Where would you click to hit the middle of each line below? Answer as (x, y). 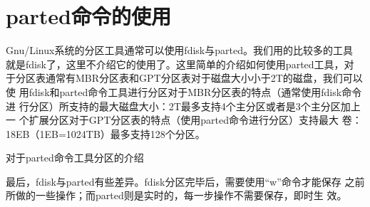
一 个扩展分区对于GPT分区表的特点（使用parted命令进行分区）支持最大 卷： (184, 120)
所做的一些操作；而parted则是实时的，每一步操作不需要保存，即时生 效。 (176, 195)
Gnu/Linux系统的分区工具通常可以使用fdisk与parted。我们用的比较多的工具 (179, 50)
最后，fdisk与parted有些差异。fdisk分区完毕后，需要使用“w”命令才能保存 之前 (185, 181)
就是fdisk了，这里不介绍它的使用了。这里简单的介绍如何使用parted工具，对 (180, 64)
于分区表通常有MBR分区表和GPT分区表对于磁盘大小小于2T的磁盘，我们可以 (184, 78)
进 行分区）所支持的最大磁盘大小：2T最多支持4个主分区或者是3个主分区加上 (183, 106)
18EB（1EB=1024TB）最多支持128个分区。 (106, 133)
